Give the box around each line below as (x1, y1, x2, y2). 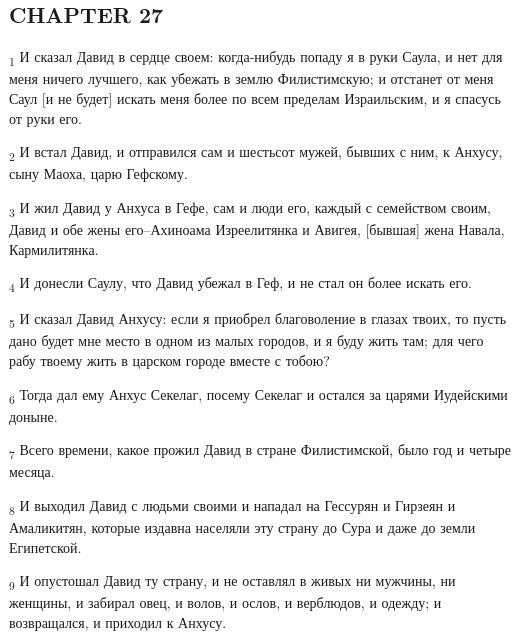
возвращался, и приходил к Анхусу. (9, 612, 227, 633)
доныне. (9, 405, 58, 426)
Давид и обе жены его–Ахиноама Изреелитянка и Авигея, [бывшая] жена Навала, (9, 218, 505, 239)
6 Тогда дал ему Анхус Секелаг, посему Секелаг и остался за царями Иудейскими (9, 383, 508, 407)
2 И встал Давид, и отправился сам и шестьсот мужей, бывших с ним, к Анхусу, (9, 141, 503, 164)
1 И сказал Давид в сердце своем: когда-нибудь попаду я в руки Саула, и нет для (9, 46, 503, 69)
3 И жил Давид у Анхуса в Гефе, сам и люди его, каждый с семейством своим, (9, 196, 491, 220)
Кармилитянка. (9, 238, 99, 259)
